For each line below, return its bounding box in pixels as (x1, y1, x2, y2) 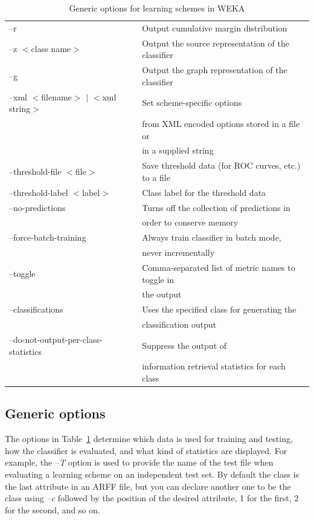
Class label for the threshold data (142, 186, 266, 198)
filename (41, 90, 72, 103)
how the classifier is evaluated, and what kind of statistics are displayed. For (5, 444, 287, 457)
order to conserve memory (142, 216, 239, 229)
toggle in (142, 273, 175, 285)
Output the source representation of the (142, 36, 289, 49)
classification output (142, 318, 217, 331)
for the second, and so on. (5, 503, 100, 516)
